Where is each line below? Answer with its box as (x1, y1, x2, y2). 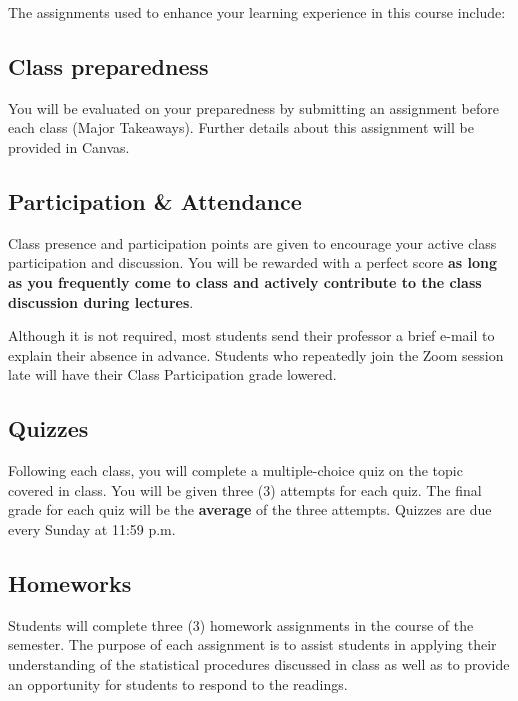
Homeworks (8, 567, 132, 598)
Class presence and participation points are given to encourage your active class (8, 232, 497, 253)
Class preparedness (8, 50, 209, 81)
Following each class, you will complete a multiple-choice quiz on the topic (8, 460, 463, 481)
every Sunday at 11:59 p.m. (8, 518, 176, 539)
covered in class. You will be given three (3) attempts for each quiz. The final (8, 479, 482, 500)
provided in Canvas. (8, 136, 130, 157)
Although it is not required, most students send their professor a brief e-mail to (8, 325, 495, 346)
